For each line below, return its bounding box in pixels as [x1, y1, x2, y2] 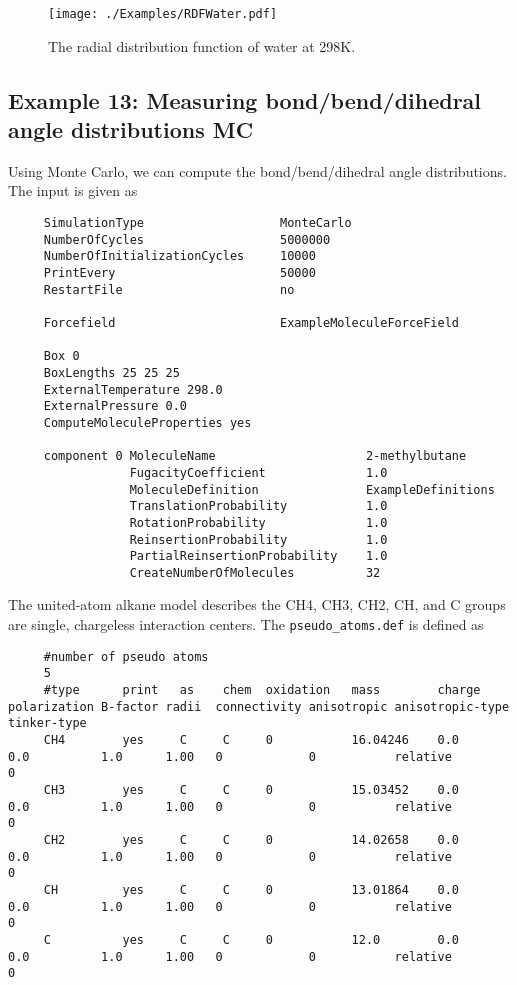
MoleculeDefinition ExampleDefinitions [129, 482, 495, 497]
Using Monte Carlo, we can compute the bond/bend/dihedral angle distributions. [8, 160, 507, 181]
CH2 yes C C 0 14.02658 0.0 [43, 832, 460, 847]
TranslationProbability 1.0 [129, 499, 388, 514]
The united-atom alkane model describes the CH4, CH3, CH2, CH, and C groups [8, 594, 506, 615]
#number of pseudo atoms [43, 649, 209, 664]
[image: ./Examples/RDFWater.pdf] [48, 7, 278, 21]
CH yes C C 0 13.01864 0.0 [43, 882, 460, 897]
